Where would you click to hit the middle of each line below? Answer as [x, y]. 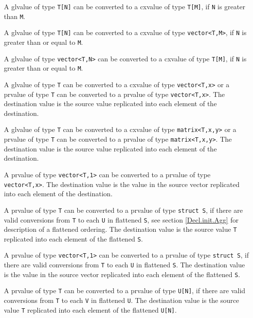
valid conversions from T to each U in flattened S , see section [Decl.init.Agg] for [121, 219]
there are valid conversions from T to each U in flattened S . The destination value [125, 265]
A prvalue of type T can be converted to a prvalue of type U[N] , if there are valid [125, 290]
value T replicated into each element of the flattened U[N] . [90, 309]
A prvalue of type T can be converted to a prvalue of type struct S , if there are [123, 210]
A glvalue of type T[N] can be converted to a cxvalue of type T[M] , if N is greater [125, 6]
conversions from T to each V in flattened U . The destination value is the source [122, 300]
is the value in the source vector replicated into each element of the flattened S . [122, 274]
